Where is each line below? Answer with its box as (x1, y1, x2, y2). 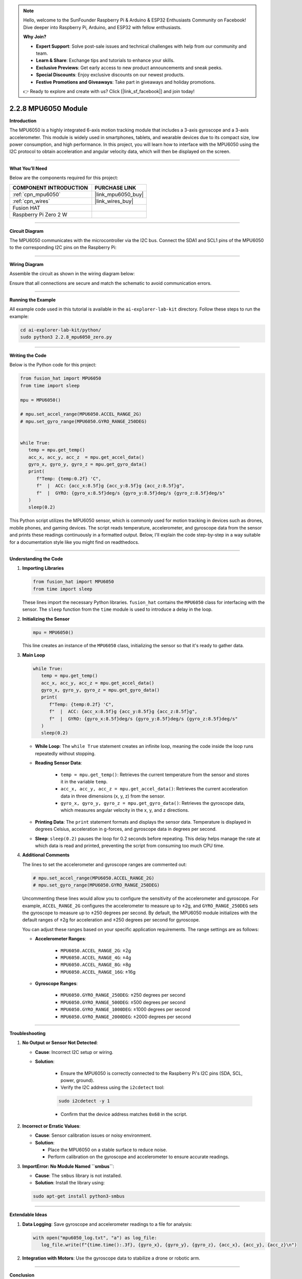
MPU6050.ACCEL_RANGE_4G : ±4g (60, 954, 131, 960)
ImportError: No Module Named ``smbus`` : (22, 1163, 114, 1169)
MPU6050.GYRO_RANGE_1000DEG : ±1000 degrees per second (60, 1006, 191, 1012)
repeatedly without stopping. (35, 750, 96, 757)
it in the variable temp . (60, 778, 108, 785)
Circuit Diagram (9, 228, 43, 234)
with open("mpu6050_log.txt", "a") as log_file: (33, 1234, 157, 1241)
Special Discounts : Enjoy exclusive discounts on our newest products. (36, 72, 185, 78)
